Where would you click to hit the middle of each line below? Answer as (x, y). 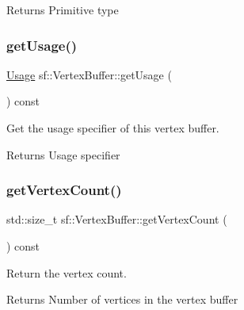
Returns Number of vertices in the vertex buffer (122, 299)
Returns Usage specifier (63, 154)
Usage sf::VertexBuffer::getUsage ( (89, 74)
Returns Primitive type (63, 10)
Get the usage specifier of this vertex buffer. (113, 128)
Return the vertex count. (67, 272)
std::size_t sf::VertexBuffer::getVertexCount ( (117, 219)
